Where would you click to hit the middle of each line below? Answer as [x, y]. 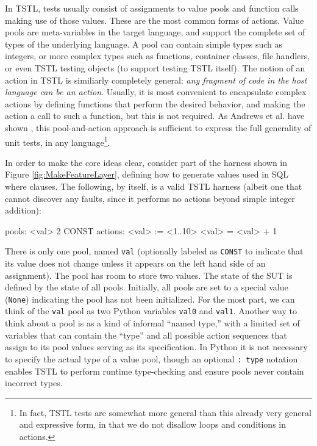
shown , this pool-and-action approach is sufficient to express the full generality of [158, 127]
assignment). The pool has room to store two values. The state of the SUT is [149, 275]
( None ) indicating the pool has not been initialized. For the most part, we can [150, 299]
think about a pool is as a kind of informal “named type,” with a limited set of [152, 323]
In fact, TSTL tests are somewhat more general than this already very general [165, 412]
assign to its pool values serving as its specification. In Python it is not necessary [156, 347]
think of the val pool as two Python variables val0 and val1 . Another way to [151, 311]
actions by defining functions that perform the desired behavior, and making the [155, 103]
